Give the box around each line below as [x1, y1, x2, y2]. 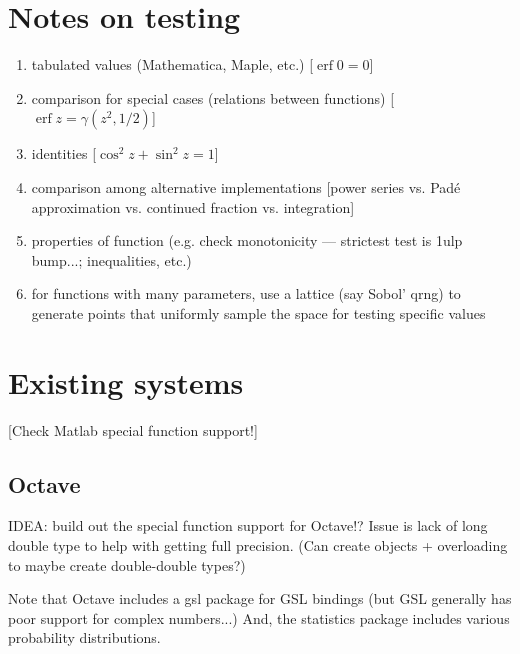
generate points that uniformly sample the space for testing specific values [31, 302, 486, 323]
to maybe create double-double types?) [8, 554, 246, 575]
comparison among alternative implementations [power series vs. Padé [31, 176, 461, 197]
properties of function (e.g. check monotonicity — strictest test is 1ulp [31, 230, 463, 251]
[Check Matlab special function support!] [8, 419, 258, 440]
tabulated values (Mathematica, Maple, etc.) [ [31, 54, 314, 75]
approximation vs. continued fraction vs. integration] [31, 196, 355, 217]
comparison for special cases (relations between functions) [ [31, 87, 395, 108]
